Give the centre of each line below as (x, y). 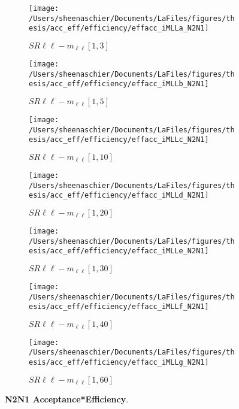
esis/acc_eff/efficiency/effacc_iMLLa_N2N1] (119, 28)
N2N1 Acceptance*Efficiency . (67, 399)
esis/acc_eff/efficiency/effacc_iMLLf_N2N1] (119, 307)
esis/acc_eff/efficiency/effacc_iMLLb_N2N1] (119, 84)
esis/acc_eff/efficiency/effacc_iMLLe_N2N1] (119, 251)
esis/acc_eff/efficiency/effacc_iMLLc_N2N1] (119, 140)
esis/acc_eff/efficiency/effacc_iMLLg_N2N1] (119, 363)
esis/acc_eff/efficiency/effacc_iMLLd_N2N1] (119, 196)
